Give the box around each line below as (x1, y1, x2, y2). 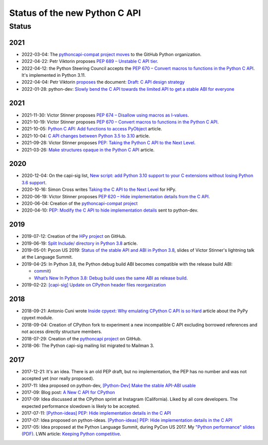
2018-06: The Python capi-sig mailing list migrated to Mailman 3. (21, 342, 154, 348)
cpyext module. (21, 315, 54, 321)
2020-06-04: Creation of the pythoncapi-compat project (21, 201, 138, 206)
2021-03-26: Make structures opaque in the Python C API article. (21, 147, 155, 153)
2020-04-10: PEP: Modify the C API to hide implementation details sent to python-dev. (21, 207, 199, 213)
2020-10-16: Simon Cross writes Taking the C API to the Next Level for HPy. (21, 186, 176, 193)
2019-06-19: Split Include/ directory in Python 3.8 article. (21, 240, 138, 246)
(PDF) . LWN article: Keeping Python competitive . (21, 431, 122, 437)
